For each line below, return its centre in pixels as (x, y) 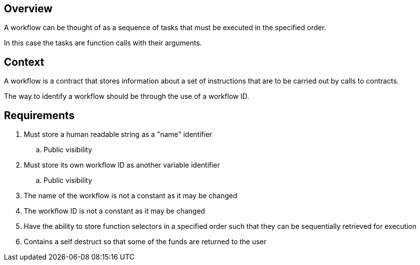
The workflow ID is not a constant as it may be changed (115, 211)
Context (24, 62)
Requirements (39, 115)
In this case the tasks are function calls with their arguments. (103, 43)
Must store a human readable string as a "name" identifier (118, 134)
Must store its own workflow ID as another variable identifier (122, 165)
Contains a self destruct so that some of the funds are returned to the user (145, 242)
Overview (28, 9)
